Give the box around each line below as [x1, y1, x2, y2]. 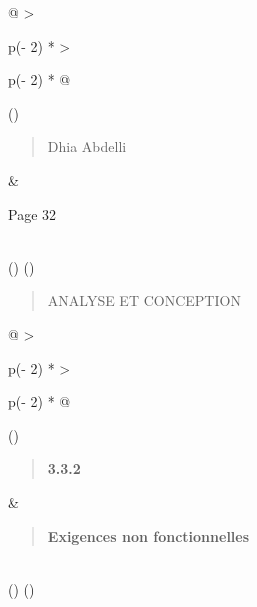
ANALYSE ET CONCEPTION [47, 290, 241, 311]
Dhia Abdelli [47, 136, 127, 157]
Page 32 [8, 203, 57, 224]
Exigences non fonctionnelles [47, 525, 250, 546]
